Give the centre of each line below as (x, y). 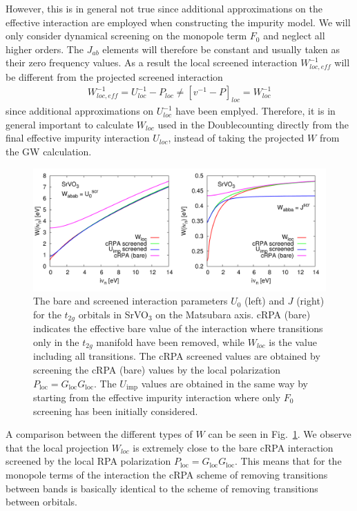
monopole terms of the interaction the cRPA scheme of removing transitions (167, 474)
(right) (310, 301)
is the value (293, 341)
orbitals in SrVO (113, 314)
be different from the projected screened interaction (114, 76)
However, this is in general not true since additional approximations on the (164, 8)
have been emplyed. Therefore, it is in (255, 111)
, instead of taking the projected (236, 138)
